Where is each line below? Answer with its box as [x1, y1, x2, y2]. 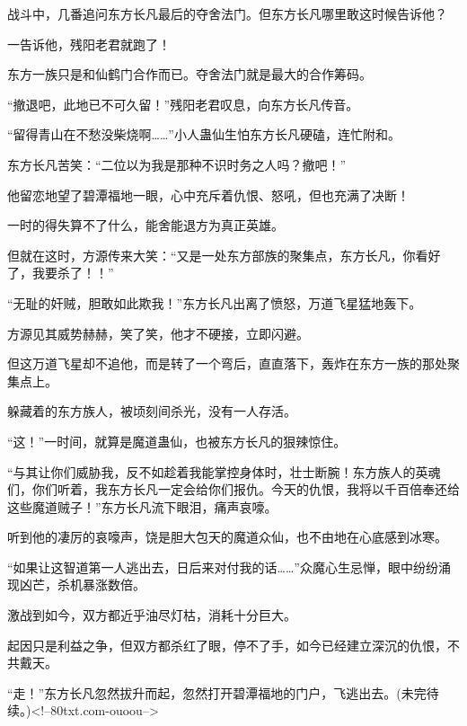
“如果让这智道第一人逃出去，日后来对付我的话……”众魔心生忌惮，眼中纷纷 [7, 557, 438, 576]
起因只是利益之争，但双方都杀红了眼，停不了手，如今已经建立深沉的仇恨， [7, 635, 447, 654]
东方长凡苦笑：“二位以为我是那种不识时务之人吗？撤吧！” [7, 155, 347, 173]
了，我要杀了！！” [7, 263, 114, 282]
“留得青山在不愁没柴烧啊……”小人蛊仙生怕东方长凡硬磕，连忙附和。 [7, 125, 401, 144]
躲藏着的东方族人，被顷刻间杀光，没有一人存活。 [7, 402, 296, 421]
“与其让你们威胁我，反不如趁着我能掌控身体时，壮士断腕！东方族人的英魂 [7, 462, 441, 481]
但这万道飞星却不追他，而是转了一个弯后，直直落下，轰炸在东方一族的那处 [7, 354, 447, 373]
